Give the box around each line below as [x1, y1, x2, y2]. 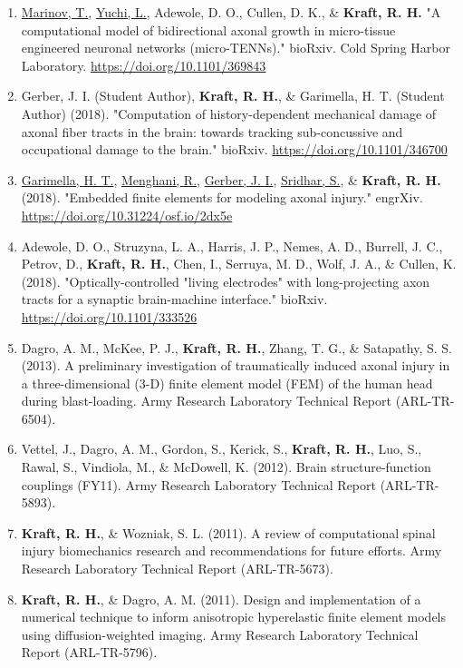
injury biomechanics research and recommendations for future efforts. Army [21, 541, 442, 560]
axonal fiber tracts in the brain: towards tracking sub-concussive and [21, 122, 403, 141]
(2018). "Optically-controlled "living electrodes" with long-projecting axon [21, 271, 430, 290]
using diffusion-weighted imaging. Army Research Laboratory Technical [21, 624, 419, 643]
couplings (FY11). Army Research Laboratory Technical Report [21, 475, 376, 494]
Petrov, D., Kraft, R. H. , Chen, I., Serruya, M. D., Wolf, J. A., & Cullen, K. [21, 254, 457, 273]
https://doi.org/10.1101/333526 [21, 307, 198, 326]
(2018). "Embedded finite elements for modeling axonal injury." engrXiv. [21, 188, 423, 207]
